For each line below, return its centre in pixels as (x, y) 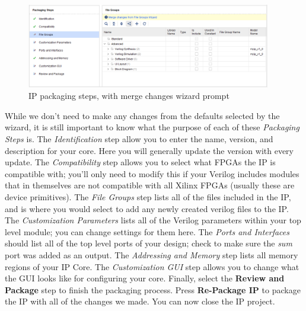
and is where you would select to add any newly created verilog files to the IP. (147, 208)
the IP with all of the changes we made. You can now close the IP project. (140, 301)
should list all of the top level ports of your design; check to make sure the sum (149, 243)
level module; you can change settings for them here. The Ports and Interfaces (147, 231)
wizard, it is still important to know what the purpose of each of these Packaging (152, 127)
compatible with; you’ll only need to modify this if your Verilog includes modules (152, 173)
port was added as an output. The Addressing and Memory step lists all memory (152, 254)
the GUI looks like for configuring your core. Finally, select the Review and (145, 278)
